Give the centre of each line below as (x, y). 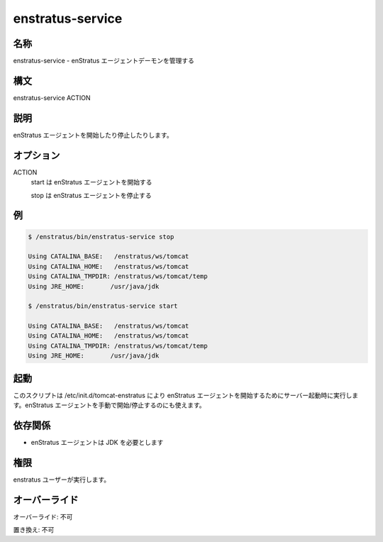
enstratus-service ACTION (52, 98)
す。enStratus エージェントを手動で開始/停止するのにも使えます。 (109, 405)
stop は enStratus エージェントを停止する (91, 195)
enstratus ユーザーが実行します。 (62, 480)
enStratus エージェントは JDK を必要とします (97, 443)
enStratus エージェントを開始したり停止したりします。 (93, 135)
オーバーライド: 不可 (43, 516)
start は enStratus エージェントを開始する (91, 182)
